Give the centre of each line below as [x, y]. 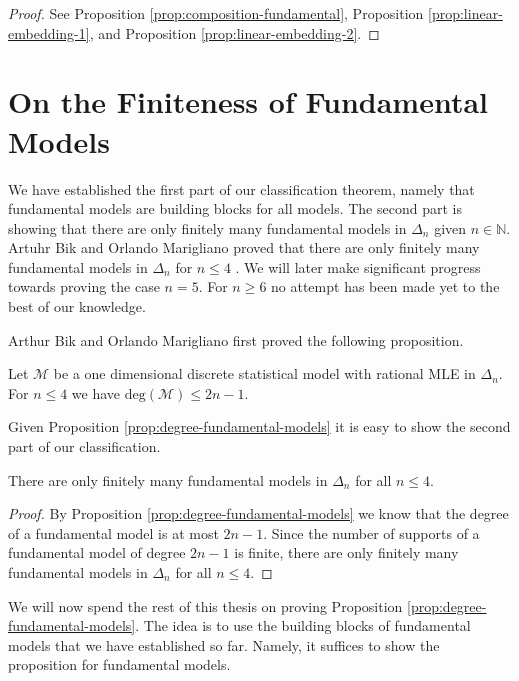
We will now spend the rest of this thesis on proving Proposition [205, 605]
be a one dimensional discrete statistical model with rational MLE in [264, 373]
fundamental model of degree [97, 552]
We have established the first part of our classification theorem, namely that [241, 188]
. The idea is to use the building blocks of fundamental [303, 625]
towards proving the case [84, 286]
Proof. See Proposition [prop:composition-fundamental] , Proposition [216, 13]
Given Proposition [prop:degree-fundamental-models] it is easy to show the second [259, 426]
